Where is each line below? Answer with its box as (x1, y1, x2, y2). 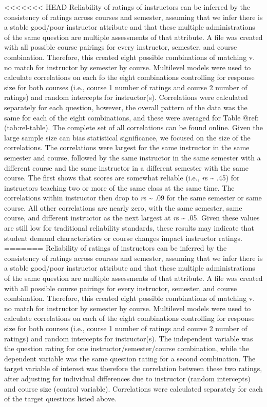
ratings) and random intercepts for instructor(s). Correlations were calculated (4, 92, 248, 103)
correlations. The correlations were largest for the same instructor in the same (4, 142, 250, 153)
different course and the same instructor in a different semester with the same (4, 162, 249, 173)
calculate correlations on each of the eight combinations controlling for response (4, 313, 255, 323)
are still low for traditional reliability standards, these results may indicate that (4, 222, 254, 233)
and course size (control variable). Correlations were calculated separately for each (4, 383, 263, 394)
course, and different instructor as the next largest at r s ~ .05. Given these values (4, 212, 260, 223)
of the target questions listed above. (4, 393, 117, 404)
